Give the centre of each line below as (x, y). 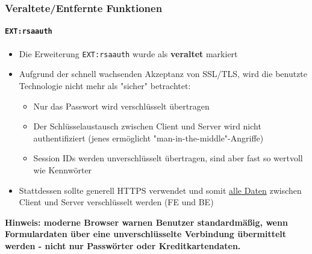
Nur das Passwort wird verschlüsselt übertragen (121, 106)
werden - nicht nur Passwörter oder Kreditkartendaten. (123, 245)
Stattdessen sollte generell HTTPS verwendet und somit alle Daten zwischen (160, 190)
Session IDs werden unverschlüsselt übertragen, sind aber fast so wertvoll (168, 158)
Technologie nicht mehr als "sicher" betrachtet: (105, 85)
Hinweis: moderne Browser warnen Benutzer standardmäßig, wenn (146, 222)
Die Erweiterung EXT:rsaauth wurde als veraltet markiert (128, 53)
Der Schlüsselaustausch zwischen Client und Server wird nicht (147, 126)
